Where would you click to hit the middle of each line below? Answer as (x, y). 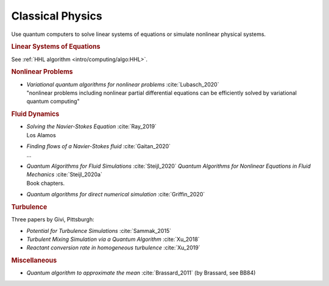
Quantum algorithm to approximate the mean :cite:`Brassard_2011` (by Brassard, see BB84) (141, 273)
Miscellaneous (34, 260)
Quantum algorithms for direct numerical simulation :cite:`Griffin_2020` (116, 195)
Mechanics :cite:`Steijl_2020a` (65, 174)
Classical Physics (57, 16)
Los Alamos (41, 135)
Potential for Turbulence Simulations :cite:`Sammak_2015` (99, 231)
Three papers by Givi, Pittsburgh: (53, 220)
